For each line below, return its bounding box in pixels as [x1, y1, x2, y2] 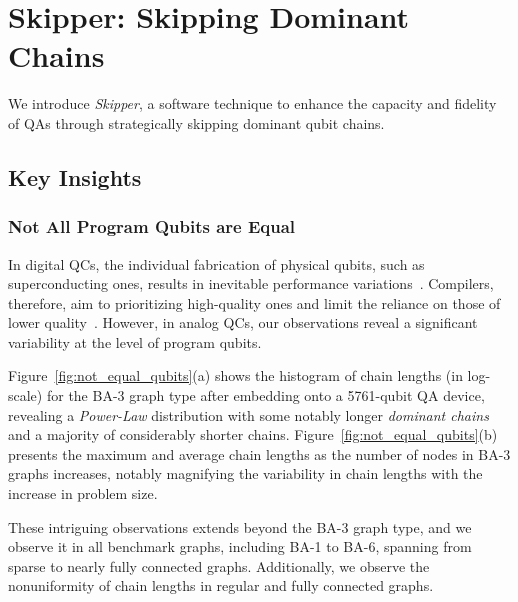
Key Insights [8, 161, 142, 192]
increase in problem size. [8, 483, 158, 504]
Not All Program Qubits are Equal [8, 214, 296, 239]
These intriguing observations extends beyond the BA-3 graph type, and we [8, 516, 472, 537]
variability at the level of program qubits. [8, 331, 262, 352]
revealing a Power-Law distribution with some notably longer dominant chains [8, 404, 489, 425]
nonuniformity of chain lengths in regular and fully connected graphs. [8, 575, 434, 596]
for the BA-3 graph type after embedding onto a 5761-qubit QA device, [46, 385, 485, 406]
